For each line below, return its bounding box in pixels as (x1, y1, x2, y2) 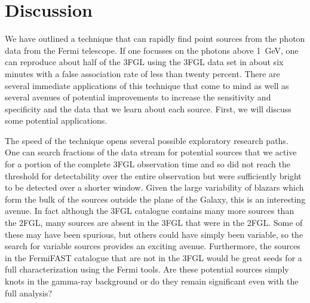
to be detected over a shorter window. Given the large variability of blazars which (5, 181, 304, 194)
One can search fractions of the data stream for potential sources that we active (5, 146, 297, 158)
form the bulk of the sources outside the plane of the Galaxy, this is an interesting (5, 192, 306, 205)
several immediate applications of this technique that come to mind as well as (5, 79, 289, 91)
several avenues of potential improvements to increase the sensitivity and (5, 91, 271, 103)
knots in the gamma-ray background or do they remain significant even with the (5, 275, 299, 287)
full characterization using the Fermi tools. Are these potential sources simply (5, 263, 289, 276)
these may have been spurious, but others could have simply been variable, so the (5, 228, 303, 240)
